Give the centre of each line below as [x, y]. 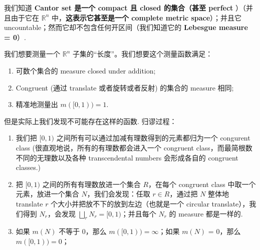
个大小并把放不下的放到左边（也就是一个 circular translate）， [150, 203]
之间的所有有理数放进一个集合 [91, 184]
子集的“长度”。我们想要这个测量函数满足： [143, 54]
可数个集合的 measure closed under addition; [86, 70]
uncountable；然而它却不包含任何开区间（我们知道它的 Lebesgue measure [126, 27]
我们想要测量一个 [32, 54]
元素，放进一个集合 [47, 194]
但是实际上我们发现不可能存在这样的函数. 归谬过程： [90, 121]
